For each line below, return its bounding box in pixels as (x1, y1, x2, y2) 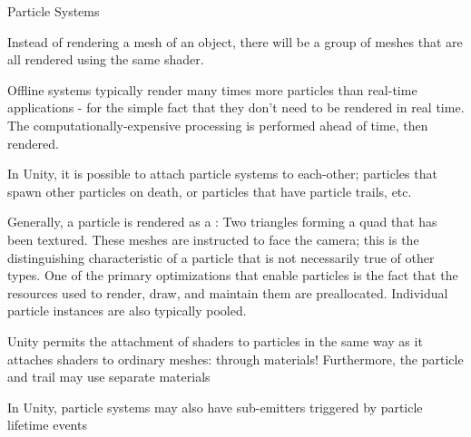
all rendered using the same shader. (7, 50, 204, 69)
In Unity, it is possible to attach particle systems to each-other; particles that (7, 164, 437, 183)
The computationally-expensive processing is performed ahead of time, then (7, 115, 428, 134)
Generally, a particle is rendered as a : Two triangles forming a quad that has (7, 212, 437, 231)
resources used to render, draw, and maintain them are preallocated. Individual (7, 283, 448, 302)
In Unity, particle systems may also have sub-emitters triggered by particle (7, 397, 423, 416)
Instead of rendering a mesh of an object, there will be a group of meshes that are (7, 32, 463, 51)
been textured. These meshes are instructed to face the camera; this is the (7, 229, 419, 248)
